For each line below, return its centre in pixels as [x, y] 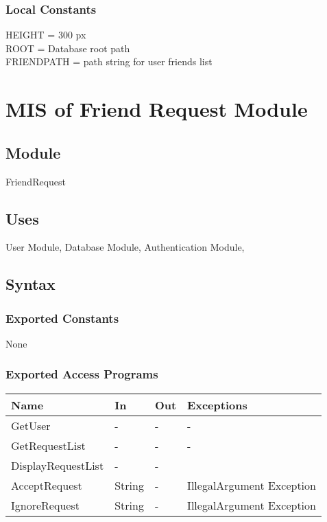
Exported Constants [62, 318]
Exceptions [217, 405]
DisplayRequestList [58, 465]
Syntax [31, 284]
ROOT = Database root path [68, 48]
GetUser [31, 425]
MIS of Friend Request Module [157, 109]
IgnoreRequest [45, 505]
